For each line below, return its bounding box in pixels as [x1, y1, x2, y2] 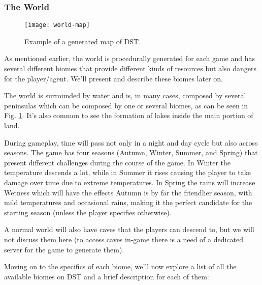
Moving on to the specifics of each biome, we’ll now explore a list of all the [4, 261, 237, 272]
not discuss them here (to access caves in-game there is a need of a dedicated [4, 234, 244, 244]
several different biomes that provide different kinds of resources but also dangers [4, 63, 257, 74]
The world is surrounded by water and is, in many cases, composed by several [4, 90, 246, 101]
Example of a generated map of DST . [24, 36, 141, 46]
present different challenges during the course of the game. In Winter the [4, 157, 231, 167]
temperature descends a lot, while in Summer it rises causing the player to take [4, 167, 251, 178]
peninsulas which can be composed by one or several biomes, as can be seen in [4, 100, 248, 110]
